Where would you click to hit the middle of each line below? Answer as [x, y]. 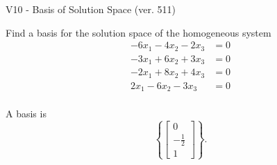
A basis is [26, 114]
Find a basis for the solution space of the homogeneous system [138, 32]
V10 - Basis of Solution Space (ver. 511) [91, 9]
